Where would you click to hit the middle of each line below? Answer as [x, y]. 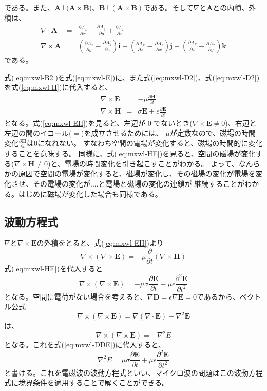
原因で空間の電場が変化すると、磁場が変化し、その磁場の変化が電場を [137, 173]
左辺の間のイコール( [38, 133]
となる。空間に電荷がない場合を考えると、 [76, 296]
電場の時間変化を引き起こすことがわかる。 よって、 [151, 163]
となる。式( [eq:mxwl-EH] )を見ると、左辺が [75, 123]
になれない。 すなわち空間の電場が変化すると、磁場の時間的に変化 [150, 143]
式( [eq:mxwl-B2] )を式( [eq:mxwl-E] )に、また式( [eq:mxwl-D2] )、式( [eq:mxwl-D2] [130, 77]
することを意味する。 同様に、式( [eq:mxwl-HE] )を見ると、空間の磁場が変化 [130, 153]
